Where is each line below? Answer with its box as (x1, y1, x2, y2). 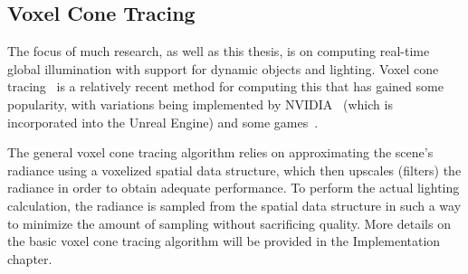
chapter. (7, 249, 53, 268)
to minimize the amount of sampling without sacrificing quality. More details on (7, 213, 451, 232)
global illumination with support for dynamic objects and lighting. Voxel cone (7, 59, 439, 78)
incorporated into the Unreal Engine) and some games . (7, 112, 319, 131)
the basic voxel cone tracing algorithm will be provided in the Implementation (7, 231, 441, 250)
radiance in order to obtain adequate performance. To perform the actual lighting (7, 178, 460, 197)
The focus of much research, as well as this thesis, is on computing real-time (7, 42, 430, 61)
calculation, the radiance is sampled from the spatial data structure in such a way (7, 195, 462, 214)
